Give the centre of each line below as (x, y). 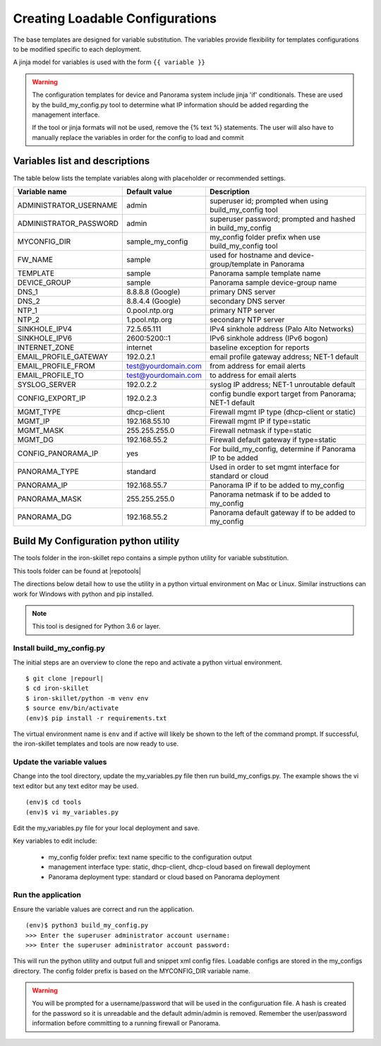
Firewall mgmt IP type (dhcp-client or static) (283, 412)
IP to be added (234, 458)
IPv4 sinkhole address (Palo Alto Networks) (282, 328)
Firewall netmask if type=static (260, 430)
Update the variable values (60, 762)
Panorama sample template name (265, 273)
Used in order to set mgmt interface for (274, 467)
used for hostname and (248, 255)
